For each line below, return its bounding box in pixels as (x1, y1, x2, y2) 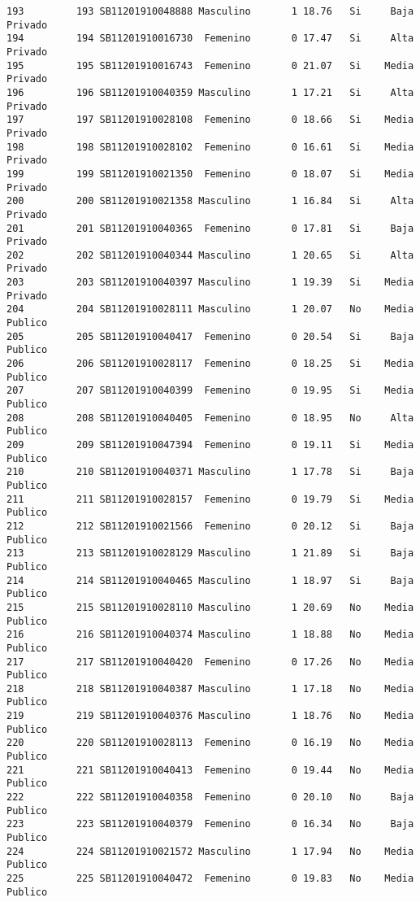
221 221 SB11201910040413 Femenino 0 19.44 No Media (6, 764, 414, 776)
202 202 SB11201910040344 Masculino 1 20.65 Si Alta (6, 249, 414, 261)
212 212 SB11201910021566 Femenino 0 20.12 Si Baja (6, 520, 414, 532)
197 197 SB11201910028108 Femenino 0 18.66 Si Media (6, 114, 414, 126)
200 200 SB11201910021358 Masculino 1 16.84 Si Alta (6, 195, 414, 207)
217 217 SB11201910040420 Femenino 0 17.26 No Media (6, 656, 414, 668)
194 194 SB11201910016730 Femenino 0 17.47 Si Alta (6, 33, 414, 45)
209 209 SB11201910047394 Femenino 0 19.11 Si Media (6, 439, 414, 451)
